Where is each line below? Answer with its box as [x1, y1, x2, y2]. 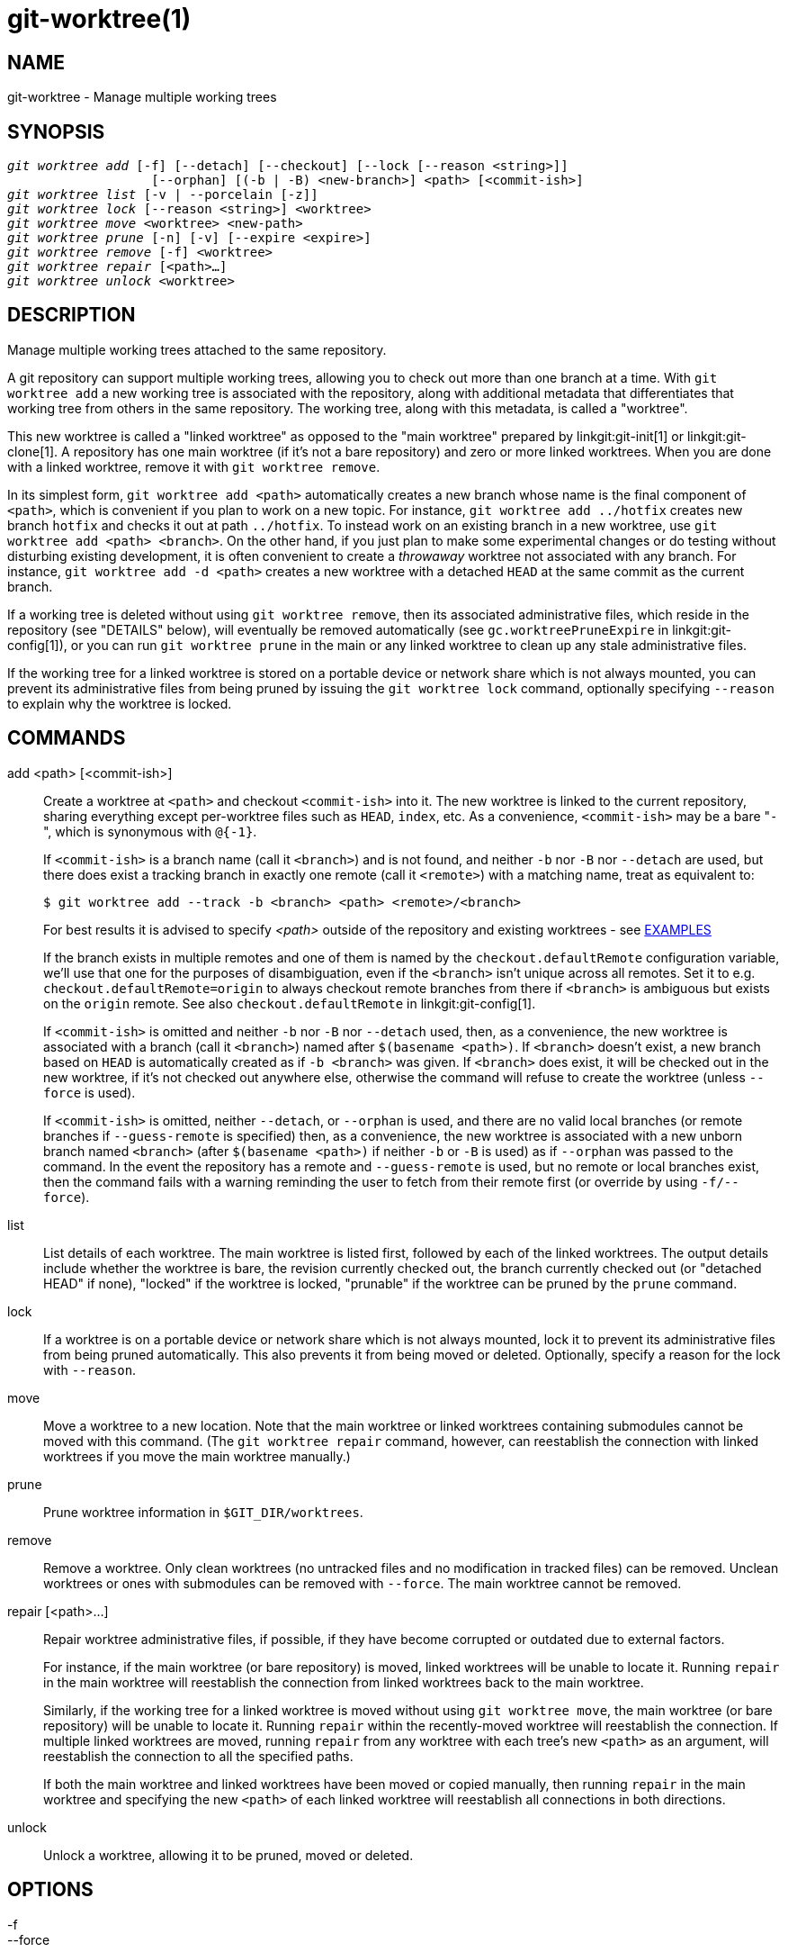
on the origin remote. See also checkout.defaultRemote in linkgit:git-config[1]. [43, 995, 536, 1011]
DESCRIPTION [7, 303, 136, 327]
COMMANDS [7, 727, 126, 750]
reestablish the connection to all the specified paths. [43, 1748, 354, 1764]
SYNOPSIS [7, 120, 105, 143]
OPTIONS [7, 1878, 94, 1902]
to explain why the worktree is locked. [7, 695, 232, 711]
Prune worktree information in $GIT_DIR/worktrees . [43, 1504, 363, 1520]
